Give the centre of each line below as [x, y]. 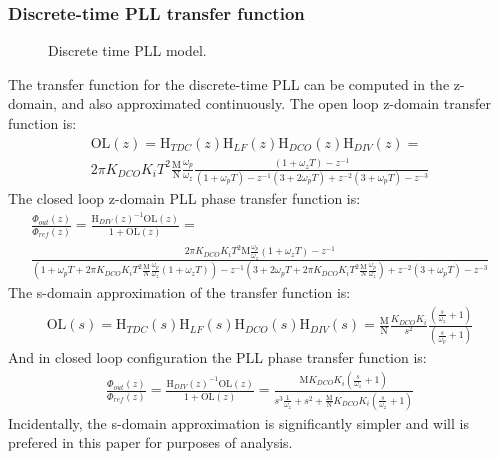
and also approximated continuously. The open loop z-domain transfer [276, 103]
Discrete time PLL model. [127, 50]
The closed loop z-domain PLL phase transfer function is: [184, 197]
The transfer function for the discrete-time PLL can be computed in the [229, 83]
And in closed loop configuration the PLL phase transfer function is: [217, 357]
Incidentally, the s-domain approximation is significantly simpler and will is [238, 422]
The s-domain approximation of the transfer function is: [179, 292]
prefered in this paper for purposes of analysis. [150, 442]
